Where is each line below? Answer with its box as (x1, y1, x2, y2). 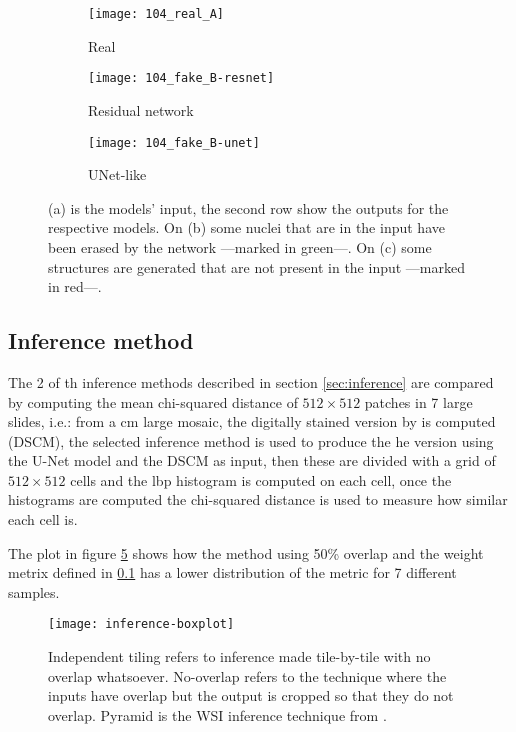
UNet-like (88, 164, 147, 185)
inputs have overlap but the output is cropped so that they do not (48, 685, 454, 706)
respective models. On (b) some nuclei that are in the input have (48, 217, 445, 238)
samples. (8, 581, 60, 602)
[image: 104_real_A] (88, 7, 225, 21)
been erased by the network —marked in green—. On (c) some (48, 236, 432, 257)
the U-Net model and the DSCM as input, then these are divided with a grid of (8, 450, 496, 471)
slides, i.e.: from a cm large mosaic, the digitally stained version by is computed (8, 411, 496, 432)
